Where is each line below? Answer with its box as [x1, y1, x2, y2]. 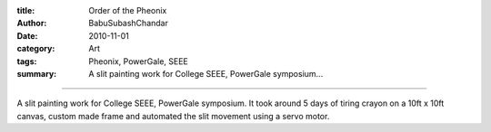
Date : [16, 30, 38, 41]
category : [16, 43, 55, 54]
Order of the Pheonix [88, 5, 167, 15]
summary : [16, 68, 57, 79]
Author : [16, 18, 47, 29]
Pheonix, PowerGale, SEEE [88, 55, 188, 67]
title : [16, 5, 35, 15]
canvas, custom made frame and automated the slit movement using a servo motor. [16, 110, 330, 121]
